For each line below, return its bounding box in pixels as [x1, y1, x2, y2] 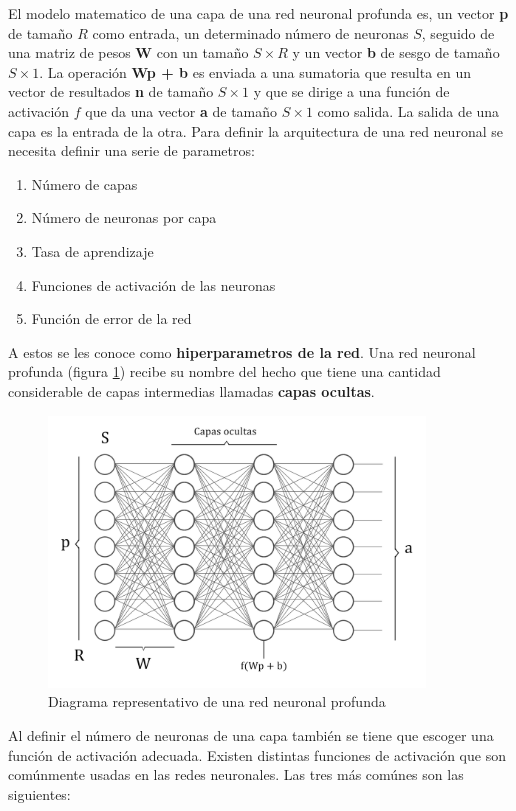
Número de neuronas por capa [31, 207, 217, 228]
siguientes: [8, 783, 71, 804]
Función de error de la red [31, 308, 192, 329]
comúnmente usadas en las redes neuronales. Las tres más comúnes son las [8, 764, 464, 785]
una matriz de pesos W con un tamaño [8, 42, 249, 63]
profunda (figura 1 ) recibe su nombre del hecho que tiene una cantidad [8, 361, 441, 382]
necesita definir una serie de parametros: [8, 140, 255, 161]
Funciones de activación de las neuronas [31, 274, 276, 295]
